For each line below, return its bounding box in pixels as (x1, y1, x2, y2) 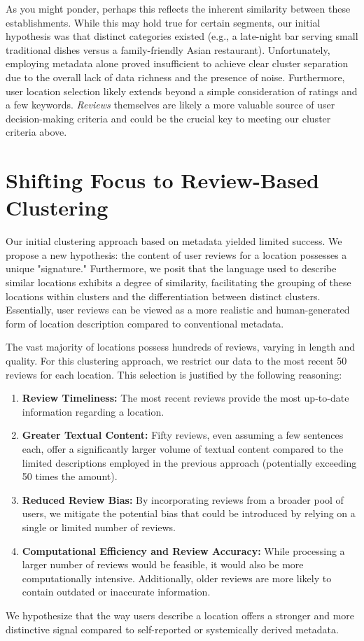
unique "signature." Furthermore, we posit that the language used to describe (6, 261, 337, 276)
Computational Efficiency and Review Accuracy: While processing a (22, 543, 345, 558)
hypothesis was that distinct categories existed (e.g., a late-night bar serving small (6, 29, 358, 43)
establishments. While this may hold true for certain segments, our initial (6, 15, 321, 29)
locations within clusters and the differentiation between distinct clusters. (6, 288, 321, 303)
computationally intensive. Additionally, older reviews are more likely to (22, 570, 332, 585)
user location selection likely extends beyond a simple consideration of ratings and (6, 83, 358, 98)
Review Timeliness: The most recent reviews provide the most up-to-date (22, 390, 349, 405)
